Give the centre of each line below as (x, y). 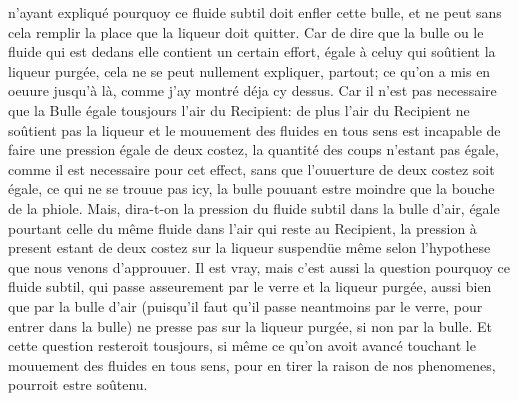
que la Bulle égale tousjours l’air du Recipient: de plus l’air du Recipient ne (239, 109)
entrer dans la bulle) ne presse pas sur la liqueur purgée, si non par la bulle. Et (250, 325)
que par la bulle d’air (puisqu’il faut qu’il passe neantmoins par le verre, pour (245, 305)
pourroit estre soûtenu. (78, 384)
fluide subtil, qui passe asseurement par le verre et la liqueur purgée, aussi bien (250, 286)
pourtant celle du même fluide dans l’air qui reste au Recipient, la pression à (242, 227)
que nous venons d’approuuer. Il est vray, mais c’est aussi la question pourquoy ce (259, 266)
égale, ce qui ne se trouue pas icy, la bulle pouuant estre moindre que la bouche (251, 188)
